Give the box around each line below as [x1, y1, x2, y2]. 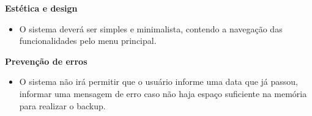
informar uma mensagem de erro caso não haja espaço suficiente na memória [19, 87, 307, 100]
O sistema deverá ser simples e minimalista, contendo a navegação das [19, 22, 283, 35]
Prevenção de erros [5, 54, 87, 67]
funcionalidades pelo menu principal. [19, 34, 157, 47]
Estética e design [5, 2, 78, 14]
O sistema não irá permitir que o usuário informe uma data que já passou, [19, 75, 298, 88]
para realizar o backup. [19, 99, 106, 112]
